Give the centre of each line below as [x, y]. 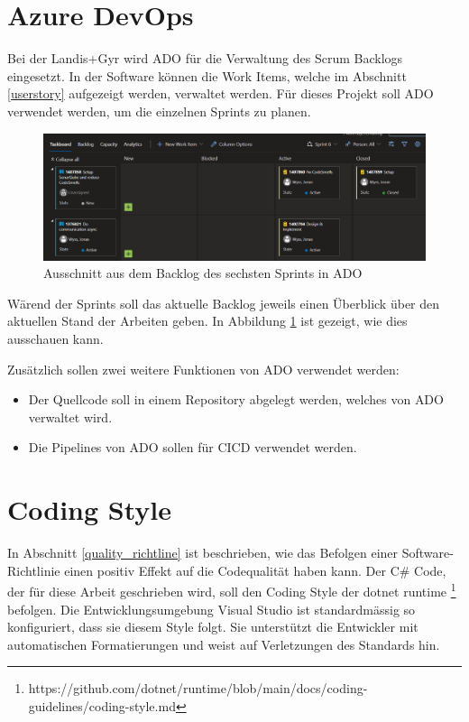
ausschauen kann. [55, 339]
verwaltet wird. [70, 417]
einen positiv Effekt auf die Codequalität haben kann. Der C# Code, [255, 570]
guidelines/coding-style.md [102, 705]
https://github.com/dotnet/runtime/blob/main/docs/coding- [198, 688]
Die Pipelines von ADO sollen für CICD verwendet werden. [193, 447]
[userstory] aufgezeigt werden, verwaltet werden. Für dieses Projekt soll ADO [221, 93]
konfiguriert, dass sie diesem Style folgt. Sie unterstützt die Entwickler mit [213, 627]
